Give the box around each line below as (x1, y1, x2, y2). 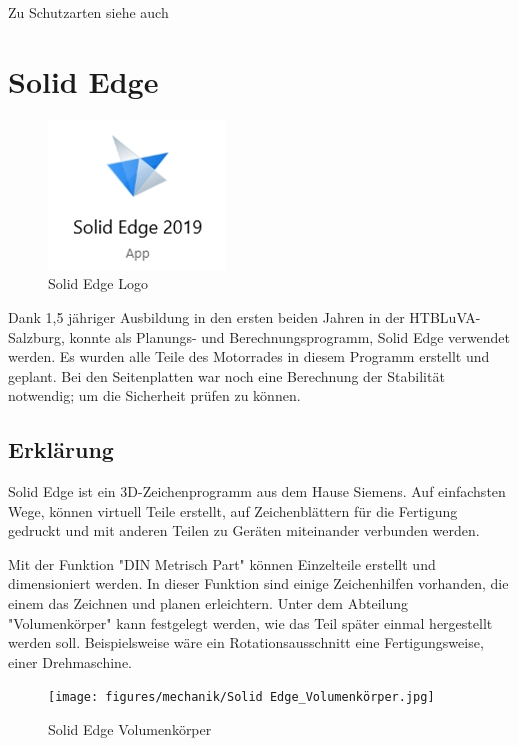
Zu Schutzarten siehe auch (8, 2, 169, 22)
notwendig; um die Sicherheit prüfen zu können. (8, 385, 301, 406)
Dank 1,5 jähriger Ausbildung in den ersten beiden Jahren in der (8, 306, 405, 327)
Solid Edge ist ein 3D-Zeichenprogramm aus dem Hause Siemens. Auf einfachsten (8, 481, 506, 502)
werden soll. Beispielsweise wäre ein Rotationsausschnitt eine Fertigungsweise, (8, 632, 484, 653)
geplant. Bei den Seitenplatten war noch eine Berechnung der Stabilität (8, 365, 445, 386)
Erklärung (8, 434, 114, 465)
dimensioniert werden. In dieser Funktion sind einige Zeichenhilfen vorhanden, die (8, 573, 509, 594)
